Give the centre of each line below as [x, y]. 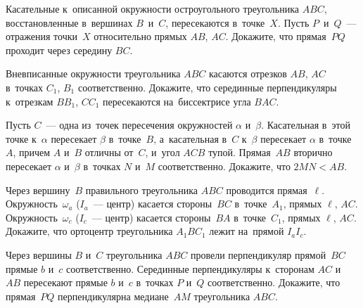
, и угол [163, 152]
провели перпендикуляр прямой [258, 254]
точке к [21, 138]
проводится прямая [267, 190]
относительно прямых [140, 36]
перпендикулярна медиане [113, 296]
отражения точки [42, 36]
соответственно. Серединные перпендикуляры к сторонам [190, 268]
